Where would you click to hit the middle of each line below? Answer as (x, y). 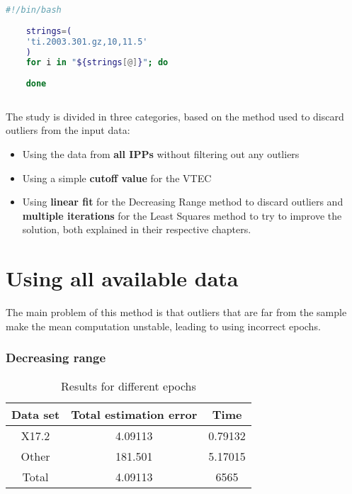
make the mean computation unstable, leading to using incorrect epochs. (163, 326)
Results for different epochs (129, 386)
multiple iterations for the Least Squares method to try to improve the (182, 215)
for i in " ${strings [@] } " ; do (97, 63)
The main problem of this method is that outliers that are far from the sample (176, 312)
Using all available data (122, 278)
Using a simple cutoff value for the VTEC (117, 178)
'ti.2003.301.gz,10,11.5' (87, 41)
